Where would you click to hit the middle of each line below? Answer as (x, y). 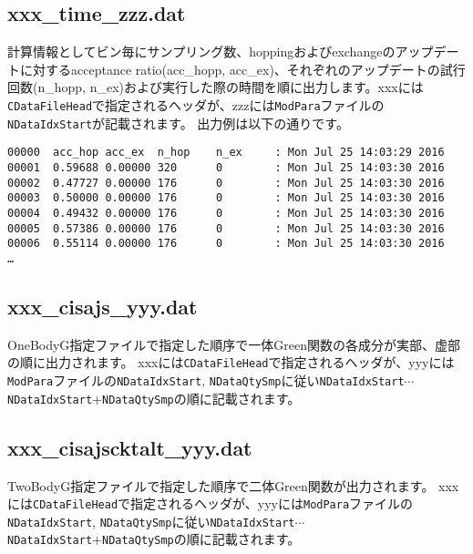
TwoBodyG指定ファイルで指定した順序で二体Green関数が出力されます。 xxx (233, 485)
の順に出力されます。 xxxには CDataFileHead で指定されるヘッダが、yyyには (231, 362)
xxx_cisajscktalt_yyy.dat (130, 447)
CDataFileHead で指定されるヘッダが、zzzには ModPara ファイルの (196, 104)
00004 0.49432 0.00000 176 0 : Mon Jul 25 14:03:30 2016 (226, 213)
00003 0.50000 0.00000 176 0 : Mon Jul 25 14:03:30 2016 (226, 198)
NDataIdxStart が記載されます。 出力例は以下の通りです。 (178, 123)
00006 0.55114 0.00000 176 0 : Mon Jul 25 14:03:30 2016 (226, 244)
